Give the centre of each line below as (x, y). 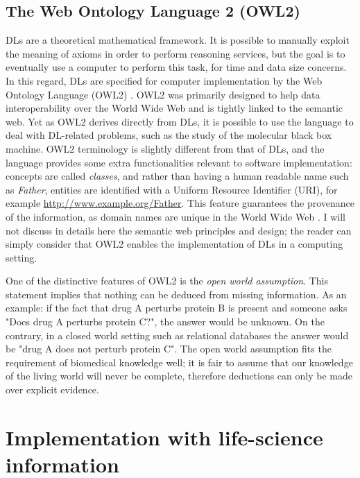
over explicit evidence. (52, 390)
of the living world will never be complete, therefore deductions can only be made (179, 376)
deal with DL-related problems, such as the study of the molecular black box (169, 135)
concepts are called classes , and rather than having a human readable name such (177, 176)
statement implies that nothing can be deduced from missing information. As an (176, 294)
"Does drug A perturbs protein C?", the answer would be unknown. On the (165, 322)
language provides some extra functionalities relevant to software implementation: (179, 162)
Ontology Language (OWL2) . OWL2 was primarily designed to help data (163, 94)
